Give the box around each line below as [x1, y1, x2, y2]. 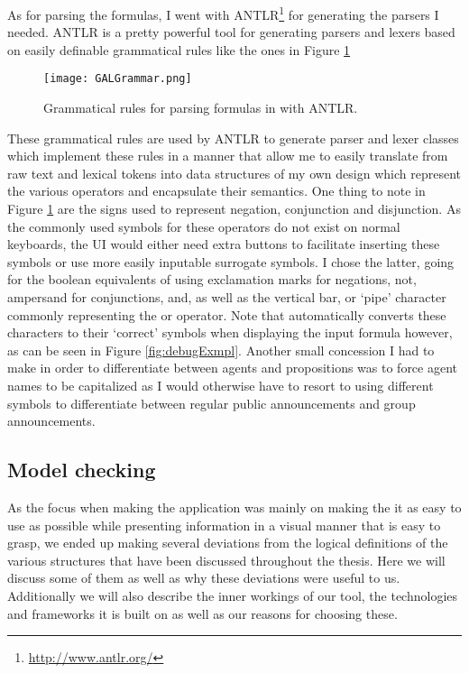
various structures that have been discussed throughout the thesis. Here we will [7, 550, 446, 569]
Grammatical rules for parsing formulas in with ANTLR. [43, 98, 358, 117]
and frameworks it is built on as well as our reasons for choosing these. [7, 604, 398, 622]
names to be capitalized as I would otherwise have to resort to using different [7, 376, 434, 394]
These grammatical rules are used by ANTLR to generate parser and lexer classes [7, 128, 459, 147]
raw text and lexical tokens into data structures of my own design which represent [7, 163, 461, 182]
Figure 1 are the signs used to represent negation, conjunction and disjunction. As [7, 199, 461, 218]
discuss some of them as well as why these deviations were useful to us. [7, 568, 400, 587]
